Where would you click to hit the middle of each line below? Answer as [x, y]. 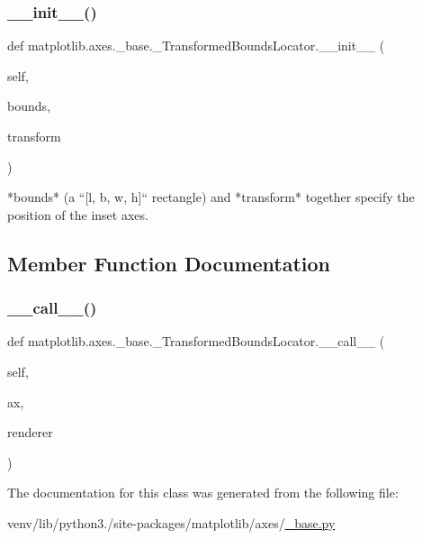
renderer [30, 432]
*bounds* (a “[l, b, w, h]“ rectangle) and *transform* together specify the [211, 197]
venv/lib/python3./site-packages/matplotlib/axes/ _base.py [171, 522]
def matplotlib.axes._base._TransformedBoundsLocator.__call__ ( [196, 341]
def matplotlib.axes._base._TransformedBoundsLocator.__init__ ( [196, 46]
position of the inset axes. [78, 214]
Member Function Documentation [169, 263]
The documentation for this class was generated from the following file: [203, 493]
